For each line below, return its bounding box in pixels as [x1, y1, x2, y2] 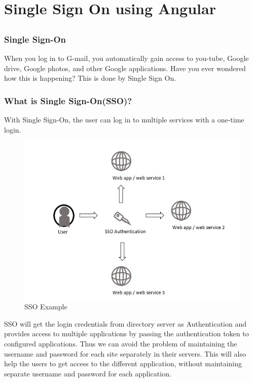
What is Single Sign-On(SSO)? [4, 94, 132, 107]
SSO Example [24, 301, 67, 312]
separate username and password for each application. [4, 368, 171, 378]
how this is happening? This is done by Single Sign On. [4, 73, 176, 83]
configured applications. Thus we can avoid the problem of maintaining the [4, 338, 237, 348]
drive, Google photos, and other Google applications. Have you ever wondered [4, 62, 246, 73]
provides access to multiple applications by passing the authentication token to [4, 328, 249, 339]
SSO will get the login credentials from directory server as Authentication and [4, 318, 247, 329]
